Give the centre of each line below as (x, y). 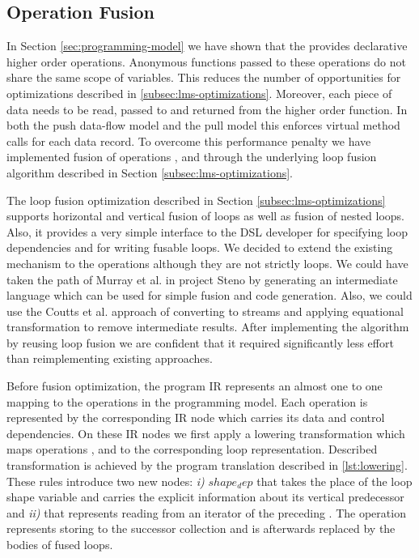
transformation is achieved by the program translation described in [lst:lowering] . (207, 465)
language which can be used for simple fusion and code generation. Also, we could (209, 295)
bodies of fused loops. (60, 545)
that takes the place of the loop (334, 481)
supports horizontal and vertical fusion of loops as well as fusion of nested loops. (205, 216)
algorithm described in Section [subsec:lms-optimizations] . (150, 172)
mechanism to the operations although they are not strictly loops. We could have (207, 263)
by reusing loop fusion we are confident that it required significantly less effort (200, 342)
